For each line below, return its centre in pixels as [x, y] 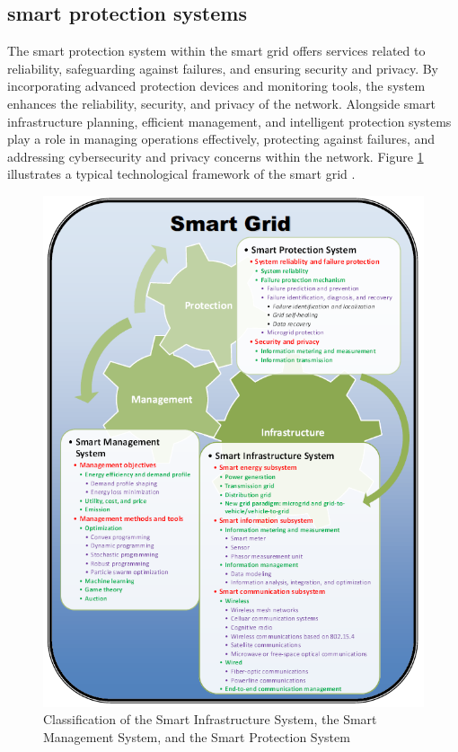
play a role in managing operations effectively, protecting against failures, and [221, 139]
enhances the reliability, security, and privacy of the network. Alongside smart [221, 103]
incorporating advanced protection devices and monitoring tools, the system [216, 86]
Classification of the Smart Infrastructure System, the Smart [210, 719]
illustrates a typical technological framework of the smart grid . [181, 174]
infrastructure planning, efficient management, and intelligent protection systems [229, 121]
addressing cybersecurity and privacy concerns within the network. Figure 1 [216, 156]
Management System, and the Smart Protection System [197, 736]
